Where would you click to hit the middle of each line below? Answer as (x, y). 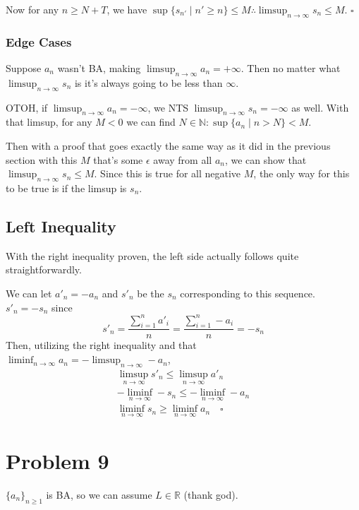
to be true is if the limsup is (66, 188)
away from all (183, 159)
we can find (151, 122)
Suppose (24, 68)
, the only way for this (302, 173)
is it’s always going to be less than (148, 82)
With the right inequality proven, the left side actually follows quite (152, 255)
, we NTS (168, 107)
